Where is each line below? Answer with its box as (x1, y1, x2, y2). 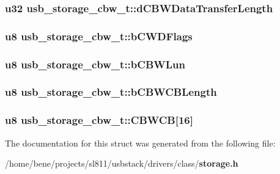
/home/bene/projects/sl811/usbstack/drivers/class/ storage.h (5, 157, 238, 170)
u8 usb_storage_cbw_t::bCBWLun (5, 56, 185, 71)
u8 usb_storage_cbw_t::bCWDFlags (5, 28, 193, 43)
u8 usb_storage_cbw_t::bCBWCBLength (5, 84, 217, 100)
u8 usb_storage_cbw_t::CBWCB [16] (5, 112, 193, 128)
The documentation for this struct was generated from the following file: (5, 136, 276, 149)
